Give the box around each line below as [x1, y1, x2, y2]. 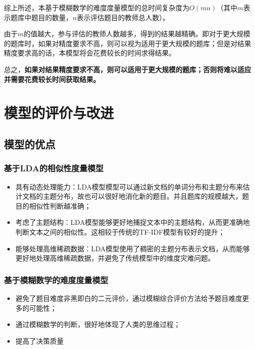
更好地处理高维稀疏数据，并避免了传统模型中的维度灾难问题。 [15, 253, 215, 263]
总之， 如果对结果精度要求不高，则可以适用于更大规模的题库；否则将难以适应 [4, 64, 251, 74]
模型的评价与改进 [4, 103, 114, 123]
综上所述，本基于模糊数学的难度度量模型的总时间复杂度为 [4, 2, 189, 12]
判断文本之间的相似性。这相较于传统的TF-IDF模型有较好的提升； [15, 226, 225, 237]
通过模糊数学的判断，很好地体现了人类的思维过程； [15, 319, 180, 329]
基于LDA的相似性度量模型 [4, 162, 104, 174]
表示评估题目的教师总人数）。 [76, 12, 170, 22]
